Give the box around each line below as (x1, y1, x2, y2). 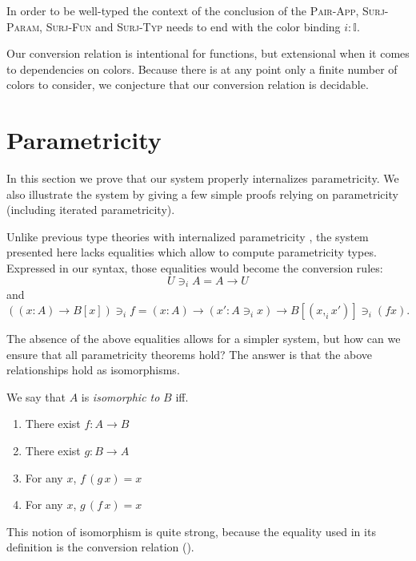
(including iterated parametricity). (6, 201, 175, 218)
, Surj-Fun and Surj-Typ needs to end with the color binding (39, 18, 341, 34)
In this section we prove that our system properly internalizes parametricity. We (6, 170, 399, 187)
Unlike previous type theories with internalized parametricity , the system (6, 228, 369, 244)
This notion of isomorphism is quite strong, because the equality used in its (6, 523, 376, 539)
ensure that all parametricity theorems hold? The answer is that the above (6, 345, 373, 362)
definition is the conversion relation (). (6, 539, 194, 555)
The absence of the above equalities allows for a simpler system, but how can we (6, 330, 401, 347)
